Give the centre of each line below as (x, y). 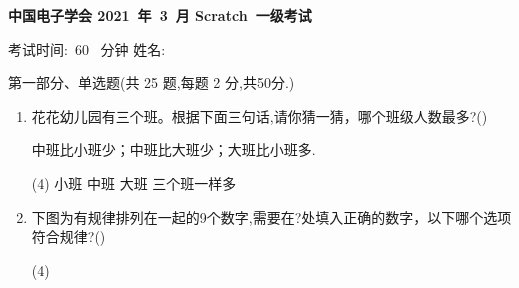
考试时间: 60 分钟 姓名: (87, 48)
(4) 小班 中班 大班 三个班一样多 (134, 182)
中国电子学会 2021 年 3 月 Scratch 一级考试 (160, 15)
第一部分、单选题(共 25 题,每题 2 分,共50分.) (151, 82)
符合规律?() (68, 236)
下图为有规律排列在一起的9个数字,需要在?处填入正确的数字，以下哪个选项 (271, 216)
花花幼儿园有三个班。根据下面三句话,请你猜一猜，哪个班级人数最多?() (259, 115)
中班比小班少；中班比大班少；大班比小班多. (173, 149)
